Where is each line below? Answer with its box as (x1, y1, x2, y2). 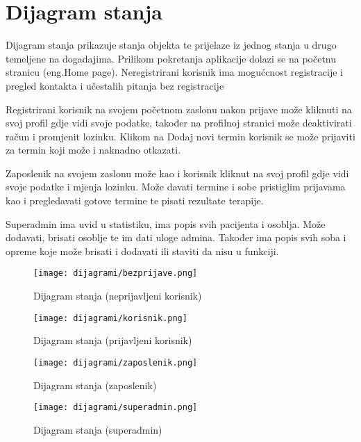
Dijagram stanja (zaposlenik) (33, 377, 157, 392)
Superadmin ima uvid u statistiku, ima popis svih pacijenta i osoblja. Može (6, 216, 326, 231)
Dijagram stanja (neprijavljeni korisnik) (33, 288, 202, 303)
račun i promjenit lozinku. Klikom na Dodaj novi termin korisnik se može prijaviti (6, 129, 355, 143)
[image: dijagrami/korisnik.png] (33, 313, 187, 323)
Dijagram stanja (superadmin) (33, 422, 162, 436)
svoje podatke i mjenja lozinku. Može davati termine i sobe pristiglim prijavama (6, 179, 346, 194)
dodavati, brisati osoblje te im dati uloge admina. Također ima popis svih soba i (6, 230, 346, 245)
